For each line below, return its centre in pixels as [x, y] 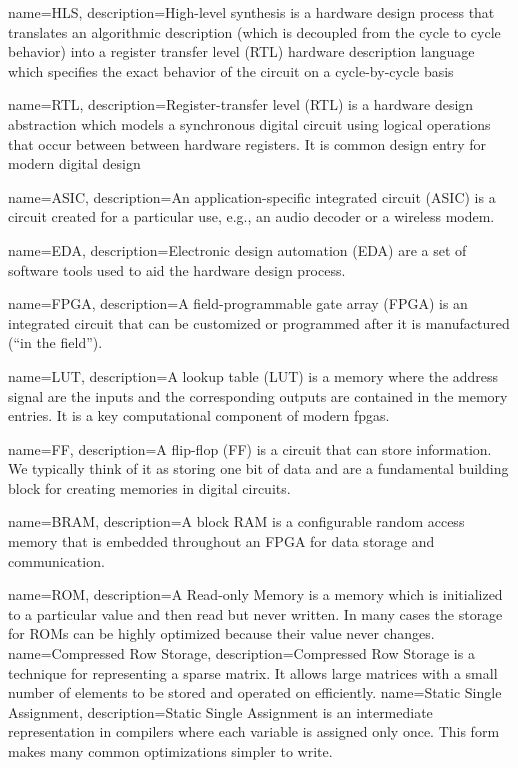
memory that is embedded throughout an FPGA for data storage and [221, 541]
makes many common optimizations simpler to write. [170, 751]
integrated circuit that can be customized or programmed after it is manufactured [259, 322]
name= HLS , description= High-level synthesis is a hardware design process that [251, 12]
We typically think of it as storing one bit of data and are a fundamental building [258, 468]
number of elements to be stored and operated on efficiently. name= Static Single [255, 692]
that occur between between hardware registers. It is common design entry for [247, 143]
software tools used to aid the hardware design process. [177, 269]
